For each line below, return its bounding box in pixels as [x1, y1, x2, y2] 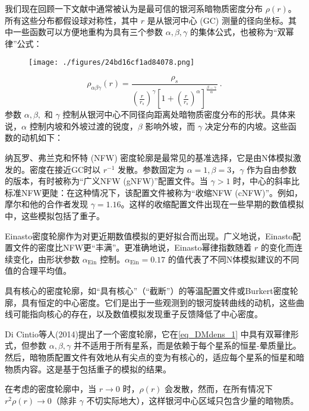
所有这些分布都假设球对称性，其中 [5, 14, 138, 26]
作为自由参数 [247, 163, 297, 175]
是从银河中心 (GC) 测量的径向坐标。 [147, 14, 288, 26]
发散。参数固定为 [118, 163, 185, 175]
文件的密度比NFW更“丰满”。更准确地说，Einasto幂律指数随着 [12, 241, 252, 254]
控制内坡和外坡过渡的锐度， [29, 119, 138, 132]
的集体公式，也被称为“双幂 [190, 26, 294, 38]
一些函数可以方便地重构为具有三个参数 [12, 26, 163, 38]
